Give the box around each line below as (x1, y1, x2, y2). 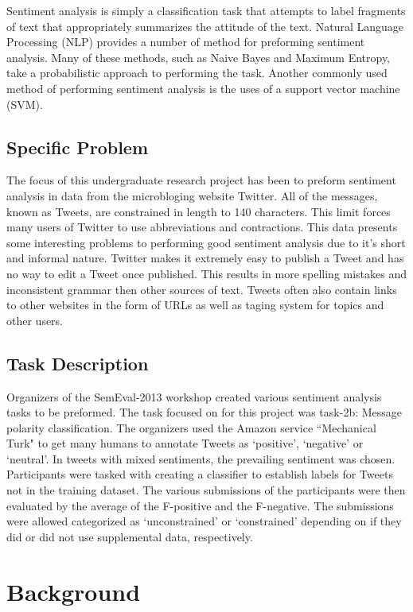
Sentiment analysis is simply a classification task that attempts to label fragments (6, 2, 406, 18)
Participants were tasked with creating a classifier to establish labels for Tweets (6, 466, 393, 482)
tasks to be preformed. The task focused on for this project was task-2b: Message (6, 404, 403, 420)
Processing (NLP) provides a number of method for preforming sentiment (6, 33, 365, 50)
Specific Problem (6, 134, 149, 159)
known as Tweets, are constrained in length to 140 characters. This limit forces (6, 203, 391, 219)
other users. (6, 312, 64, 328)
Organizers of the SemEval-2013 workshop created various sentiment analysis (6, 388, 382, 405)
